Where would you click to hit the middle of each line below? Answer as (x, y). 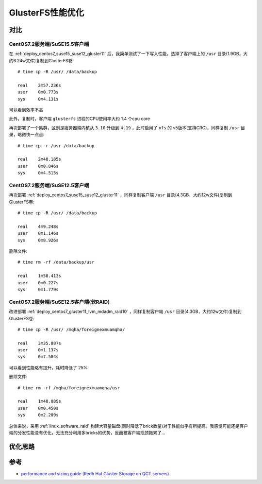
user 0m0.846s (38, 166)
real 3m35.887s (40, 343)
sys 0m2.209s (38, 415)
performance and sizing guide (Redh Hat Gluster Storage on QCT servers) (95, 473)
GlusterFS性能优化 (47, 13)
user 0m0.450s (38, 408)
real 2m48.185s (40, 159)
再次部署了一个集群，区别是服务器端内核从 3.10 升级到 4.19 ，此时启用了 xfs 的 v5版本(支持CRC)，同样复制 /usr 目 (127, 128)
